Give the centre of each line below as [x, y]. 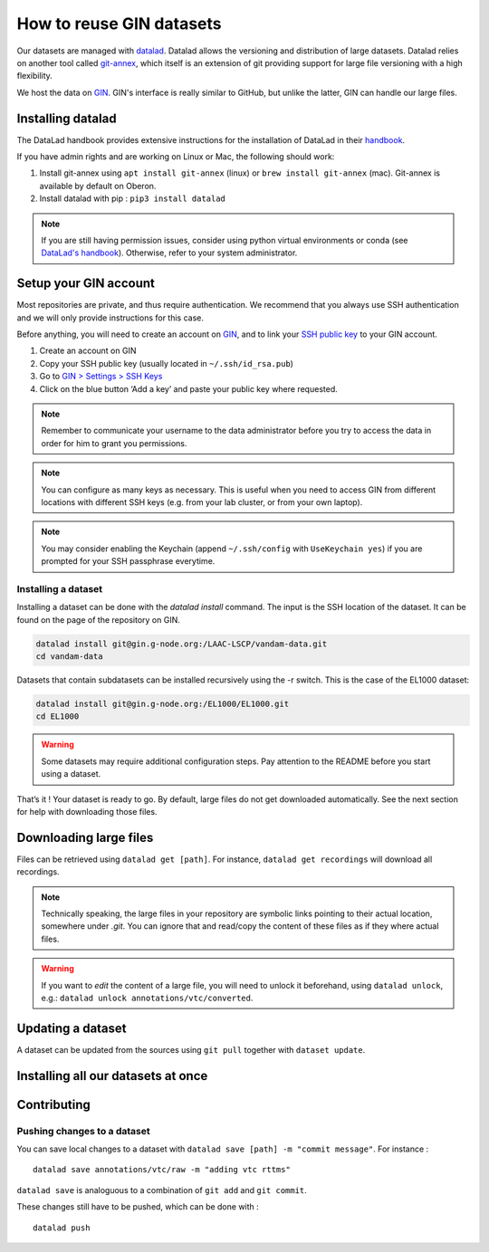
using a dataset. [71, 774]
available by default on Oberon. [98, 186]
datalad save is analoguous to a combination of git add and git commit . [162, 1190]
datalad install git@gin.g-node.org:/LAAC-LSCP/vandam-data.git [182, 644]
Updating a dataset [72, 1028]
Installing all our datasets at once [112, 1076]
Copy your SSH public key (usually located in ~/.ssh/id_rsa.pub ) [167, 363]
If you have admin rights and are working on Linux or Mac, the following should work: [176, 157]
